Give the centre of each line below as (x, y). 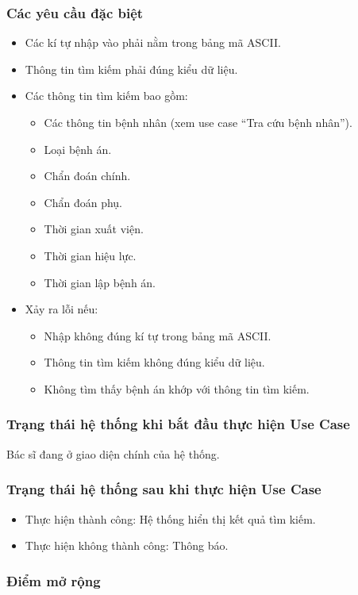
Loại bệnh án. (78, 149)
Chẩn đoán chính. (87, 176)
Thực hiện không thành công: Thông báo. (127, 545)
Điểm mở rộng (54, 580)
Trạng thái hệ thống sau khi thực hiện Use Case (164, 489)
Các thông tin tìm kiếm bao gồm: (106, 96)
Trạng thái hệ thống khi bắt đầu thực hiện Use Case (178, 424)
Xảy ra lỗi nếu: (62, 309)
